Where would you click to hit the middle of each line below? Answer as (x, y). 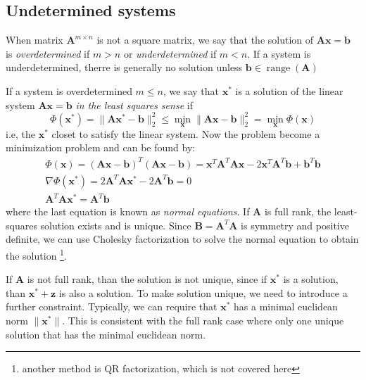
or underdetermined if (170, 53)
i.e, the (20, 133)
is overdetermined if (48, 53)
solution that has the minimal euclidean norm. (106, 334)
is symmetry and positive (295, 225)
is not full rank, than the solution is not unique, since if (147, 279)
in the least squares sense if (134, 104)
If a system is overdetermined (69, 90)
